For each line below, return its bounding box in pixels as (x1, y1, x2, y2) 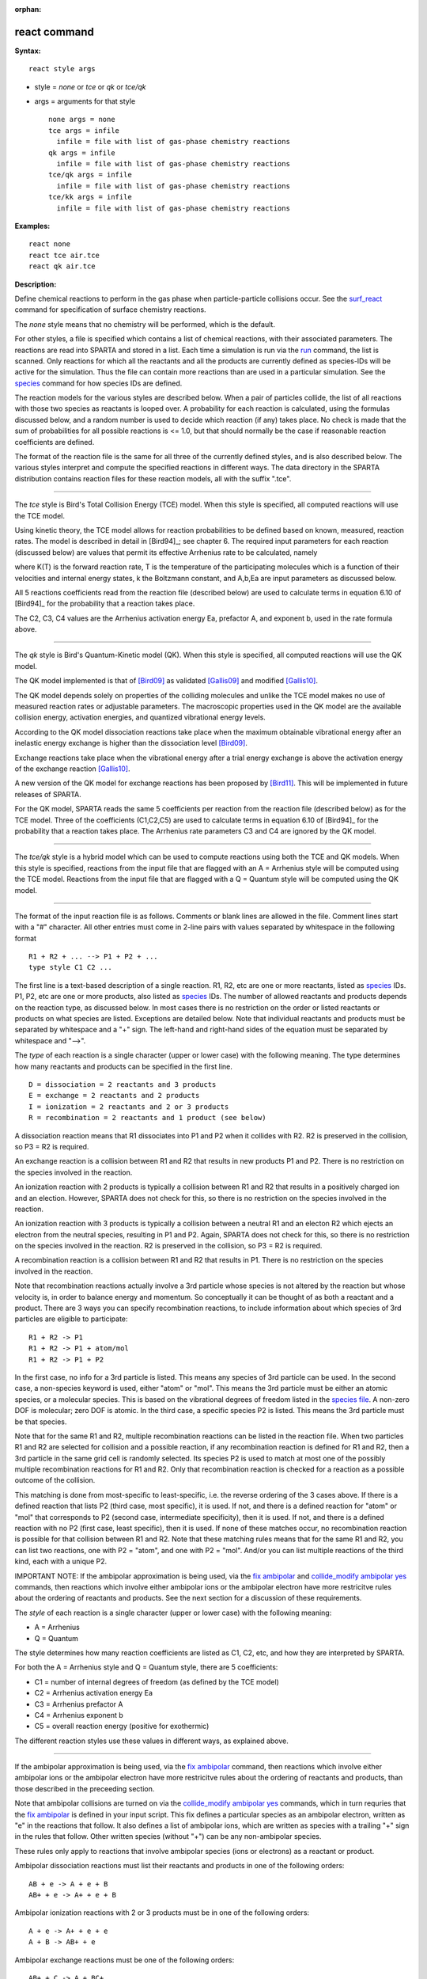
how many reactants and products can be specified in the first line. (14, 1062, 233, 1071)
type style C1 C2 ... (28, 963, 112, 972)
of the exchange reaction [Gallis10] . (14, 764, 130, 773)
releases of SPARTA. (14, 789, 82, 799)
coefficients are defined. (14, 437, 95, 446)
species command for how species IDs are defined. (14, 378, 183, 388)
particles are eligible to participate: (14, 1314, 128, 1324)
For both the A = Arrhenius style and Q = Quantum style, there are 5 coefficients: (14, 1662, 278, 1672)
